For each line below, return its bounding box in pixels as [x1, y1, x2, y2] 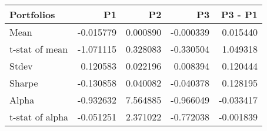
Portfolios [9, 8, 55, 21]
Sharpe [9, 76, 38, 89]
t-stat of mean [9, 42, 68, 56]
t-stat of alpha [9, 110, 69, 123]
